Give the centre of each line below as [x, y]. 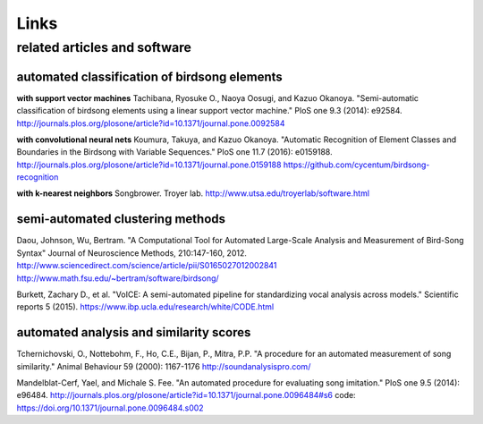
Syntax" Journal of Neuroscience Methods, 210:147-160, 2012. [132, 253]
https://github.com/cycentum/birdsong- [356, 165]
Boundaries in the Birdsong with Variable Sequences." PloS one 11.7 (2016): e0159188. [174, 152]
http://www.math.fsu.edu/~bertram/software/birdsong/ [118, 278]
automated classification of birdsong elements [150, 76]
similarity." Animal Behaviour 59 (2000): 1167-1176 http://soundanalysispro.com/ [164, 366]
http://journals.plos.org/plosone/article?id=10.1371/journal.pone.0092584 [151, 123]
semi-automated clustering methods [121, 219]
